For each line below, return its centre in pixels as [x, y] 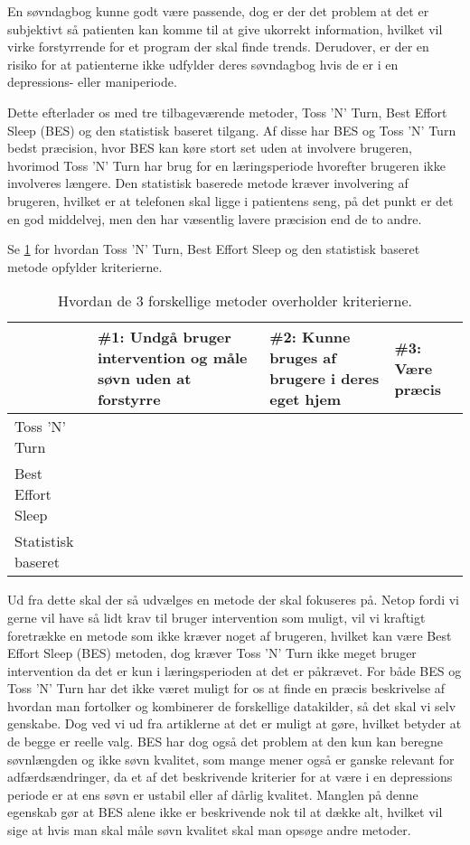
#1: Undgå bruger [164, 337]
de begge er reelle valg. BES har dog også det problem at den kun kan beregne [226, 742]
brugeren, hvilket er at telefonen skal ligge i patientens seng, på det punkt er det [230, 200]
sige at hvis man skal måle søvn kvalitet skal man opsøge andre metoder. [209, 830]
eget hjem [305, 399]
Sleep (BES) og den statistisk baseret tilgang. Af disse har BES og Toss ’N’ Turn [232, 130]
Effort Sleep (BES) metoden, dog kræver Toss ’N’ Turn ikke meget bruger [212, 653]
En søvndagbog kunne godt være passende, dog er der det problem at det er [218, 11]
